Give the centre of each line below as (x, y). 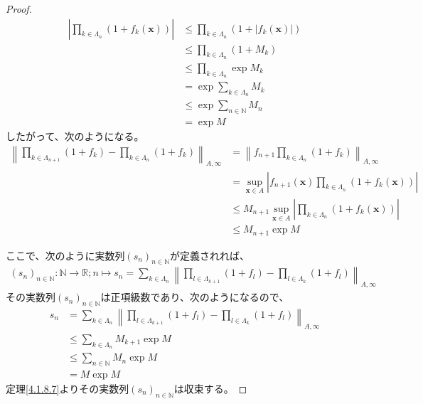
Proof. (19, 9)
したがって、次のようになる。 (75, 136)
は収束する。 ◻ (210, 388)
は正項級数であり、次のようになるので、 (195, 297)
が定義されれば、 (210, 255)
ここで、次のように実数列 (65, 255)
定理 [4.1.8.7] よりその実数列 (68, 388)
